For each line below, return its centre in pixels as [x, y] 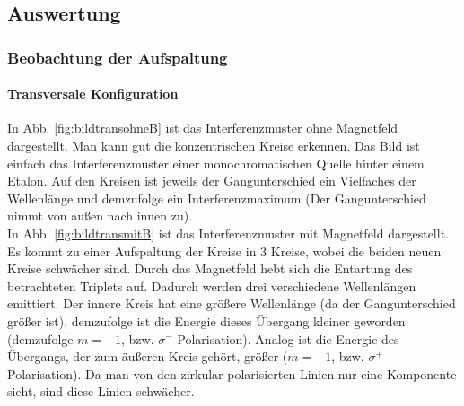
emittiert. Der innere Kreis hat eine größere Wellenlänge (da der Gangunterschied [232, 303]
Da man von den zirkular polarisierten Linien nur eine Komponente [271, 373]
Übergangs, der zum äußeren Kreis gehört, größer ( [148, 356]
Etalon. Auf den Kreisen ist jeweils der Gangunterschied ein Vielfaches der [212, 181]
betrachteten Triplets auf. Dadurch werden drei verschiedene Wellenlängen [212, 285]
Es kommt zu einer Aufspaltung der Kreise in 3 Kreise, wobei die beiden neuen [224, 251]
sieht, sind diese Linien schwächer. [101, 391]
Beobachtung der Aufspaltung [118, 57]
